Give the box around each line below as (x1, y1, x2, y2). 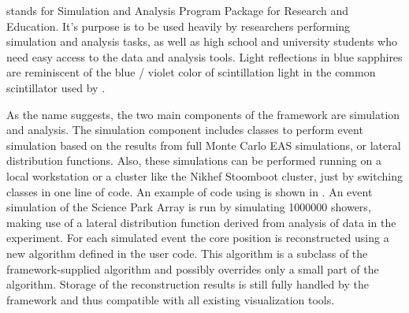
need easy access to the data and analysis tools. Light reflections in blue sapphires (6, 48, 403, 65)
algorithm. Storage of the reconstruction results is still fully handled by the (6, 276, 369, 293)
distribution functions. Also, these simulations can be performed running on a (6, 152, 381, 169)
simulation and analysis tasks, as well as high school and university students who (6, 33, 397, 50)
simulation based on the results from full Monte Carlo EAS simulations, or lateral (6, 136, 401, 153)
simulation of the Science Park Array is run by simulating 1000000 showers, (6, 199, 371, 215)
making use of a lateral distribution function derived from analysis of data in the (6, 214, 396, 230)
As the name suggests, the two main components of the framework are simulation (6, 106, 400, 122)
